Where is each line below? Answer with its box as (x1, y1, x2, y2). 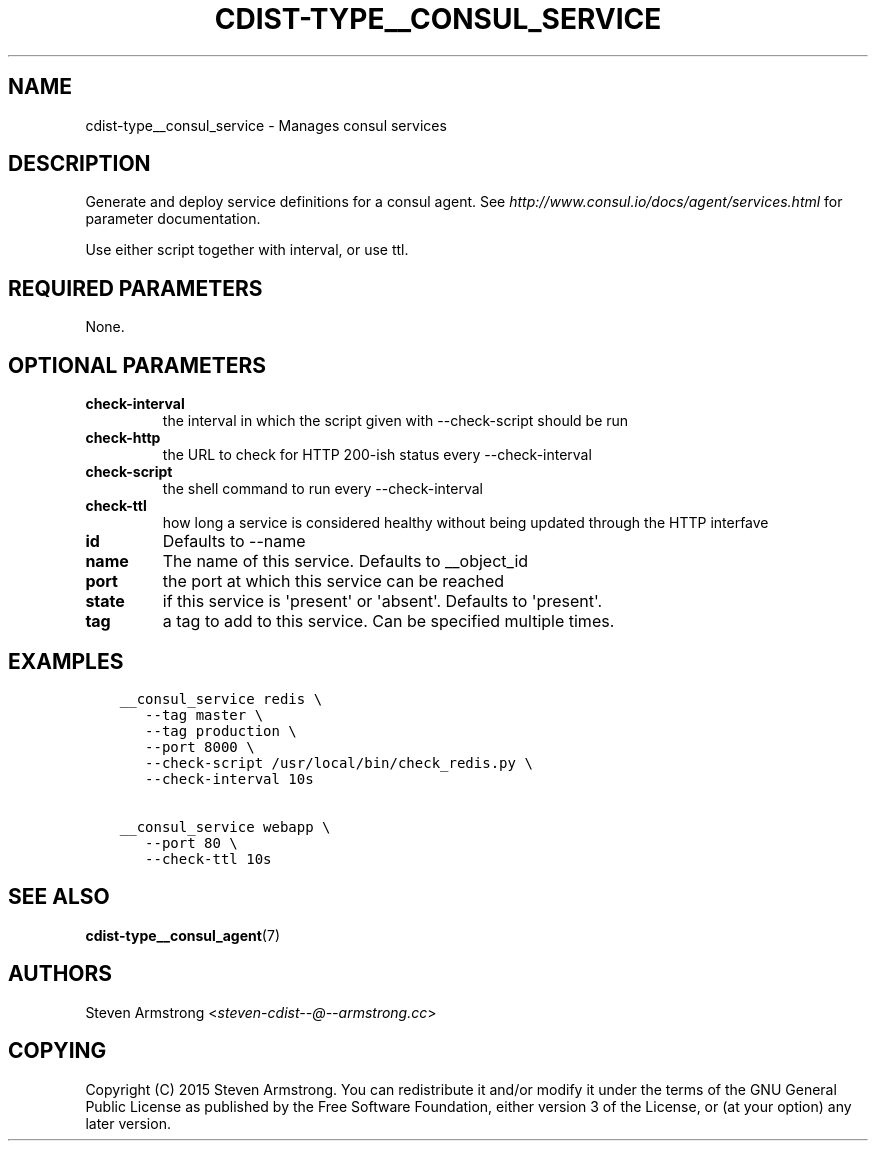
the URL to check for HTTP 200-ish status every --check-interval (162, 446, 592, 464)
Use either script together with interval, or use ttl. (85, 241, 409, 259)
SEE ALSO (8, 884, 110, 910)
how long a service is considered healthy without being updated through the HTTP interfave (162, 514, 769, 532)
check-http (85, 429, 161, 447)
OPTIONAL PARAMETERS (8, 352, 267, 378)
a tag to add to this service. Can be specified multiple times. (162, 611, 615, 632)
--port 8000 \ (145, 738, 255, 755)
